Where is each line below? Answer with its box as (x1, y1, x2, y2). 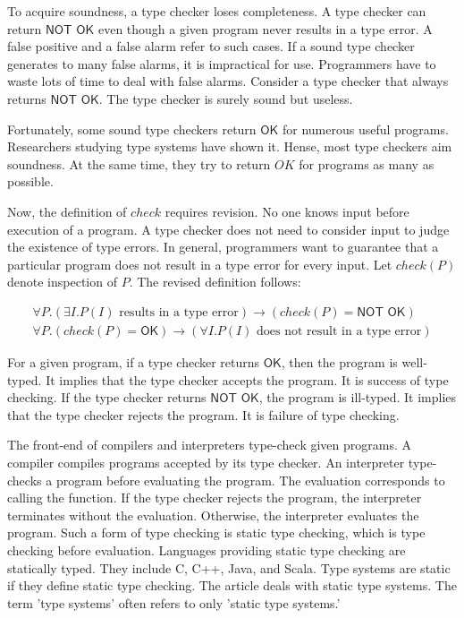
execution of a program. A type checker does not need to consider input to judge (7, 219, 450, 238)
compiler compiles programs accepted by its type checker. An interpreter (7, 452, 405, 471)
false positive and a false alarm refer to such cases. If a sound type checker (7, 37, 415, 56)
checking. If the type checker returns (7, 388, 207, 407)
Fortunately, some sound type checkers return (7, 119, 257, 138)
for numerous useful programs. (283, 119, 449, 138)
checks (7, 470, 42, 489)
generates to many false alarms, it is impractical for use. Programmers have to (7, 54, 436, 73)
